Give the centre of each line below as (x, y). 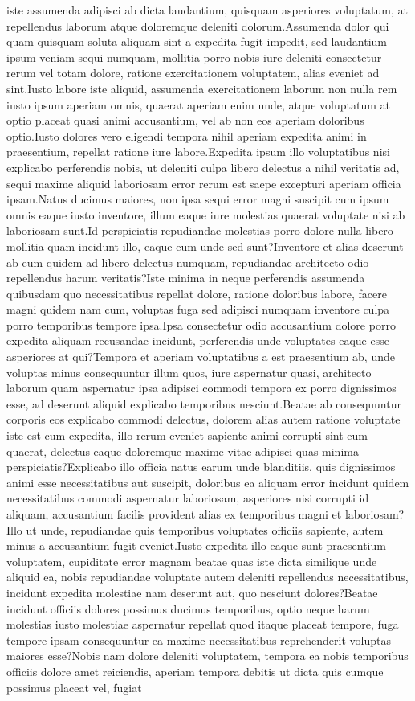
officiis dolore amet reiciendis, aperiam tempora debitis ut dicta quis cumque (195, 671)
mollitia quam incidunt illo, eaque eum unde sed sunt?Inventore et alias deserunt (205, 246)
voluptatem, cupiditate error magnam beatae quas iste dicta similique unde (192, 561)
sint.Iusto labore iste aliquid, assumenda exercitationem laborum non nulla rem (202, 88)
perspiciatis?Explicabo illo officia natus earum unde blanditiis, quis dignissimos (201, 467)
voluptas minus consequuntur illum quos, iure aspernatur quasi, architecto (189, 372)
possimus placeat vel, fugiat (74, 687)
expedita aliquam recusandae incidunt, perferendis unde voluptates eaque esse (198, 340)
